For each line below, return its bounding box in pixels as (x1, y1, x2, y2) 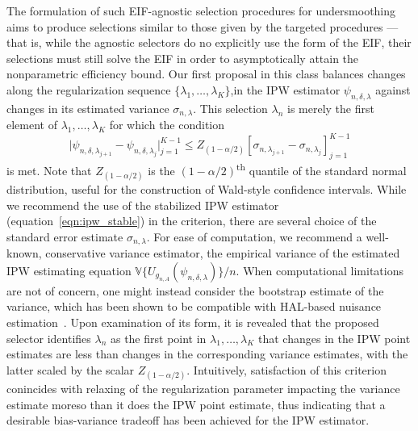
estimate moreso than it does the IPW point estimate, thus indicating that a (6, 395, 386, 412)
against (375, 81, 411, 98)
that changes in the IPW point (258, 329, 411, 346)
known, (6, 245, 42, 262)
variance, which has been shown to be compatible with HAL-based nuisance (6, 298, 382, 315)
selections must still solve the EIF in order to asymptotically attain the (6, 49, 359, 66)
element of (6, 116, 57, 133)
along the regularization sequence (6, 81, 171, 98)
